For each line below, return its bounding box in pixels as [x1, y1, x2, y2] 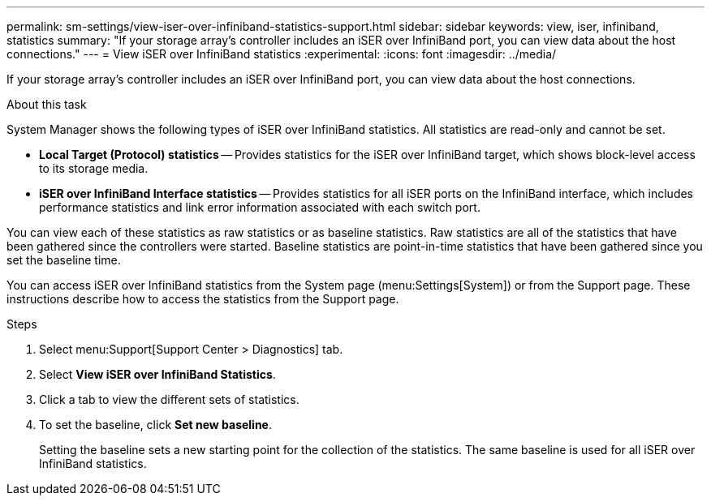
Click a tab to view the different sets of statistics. [39, 393, 299, 406]
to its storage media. [39, 161, 149, 175]
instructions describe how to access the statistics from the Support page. [6, 292, 399, 306]
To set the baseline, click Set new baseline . [39, 418, 273, 431]
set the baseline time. [6, 253, 121, 267]
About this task [6, 97, 87, 111]
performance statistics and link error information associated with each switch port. [39, 200, 480, 214]
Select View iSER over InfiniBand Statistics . [39, 367, 276, 381]
